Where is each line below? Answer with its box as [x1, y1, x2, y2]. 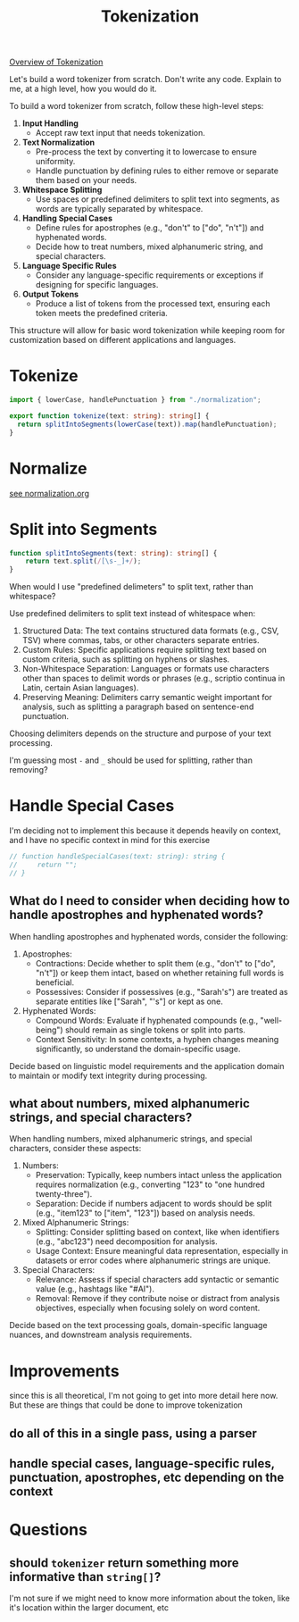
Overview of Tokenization [9, 56, 104, 68]
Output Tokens [21, 288, 79, 300]
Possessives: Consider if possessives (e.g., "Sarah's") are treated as [35, 986, 288, 997]
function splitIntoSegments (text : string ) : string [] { [9, 548, 218, 557]
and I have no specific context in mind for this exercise [9, 835, 211, 846]
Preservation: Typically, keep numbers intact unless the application [35, 1170, 283, 1181]
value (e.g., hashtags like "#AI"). [35, 1283, 154, 1294]
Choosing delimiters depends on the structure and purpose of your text [9, 728, 272, 739]
